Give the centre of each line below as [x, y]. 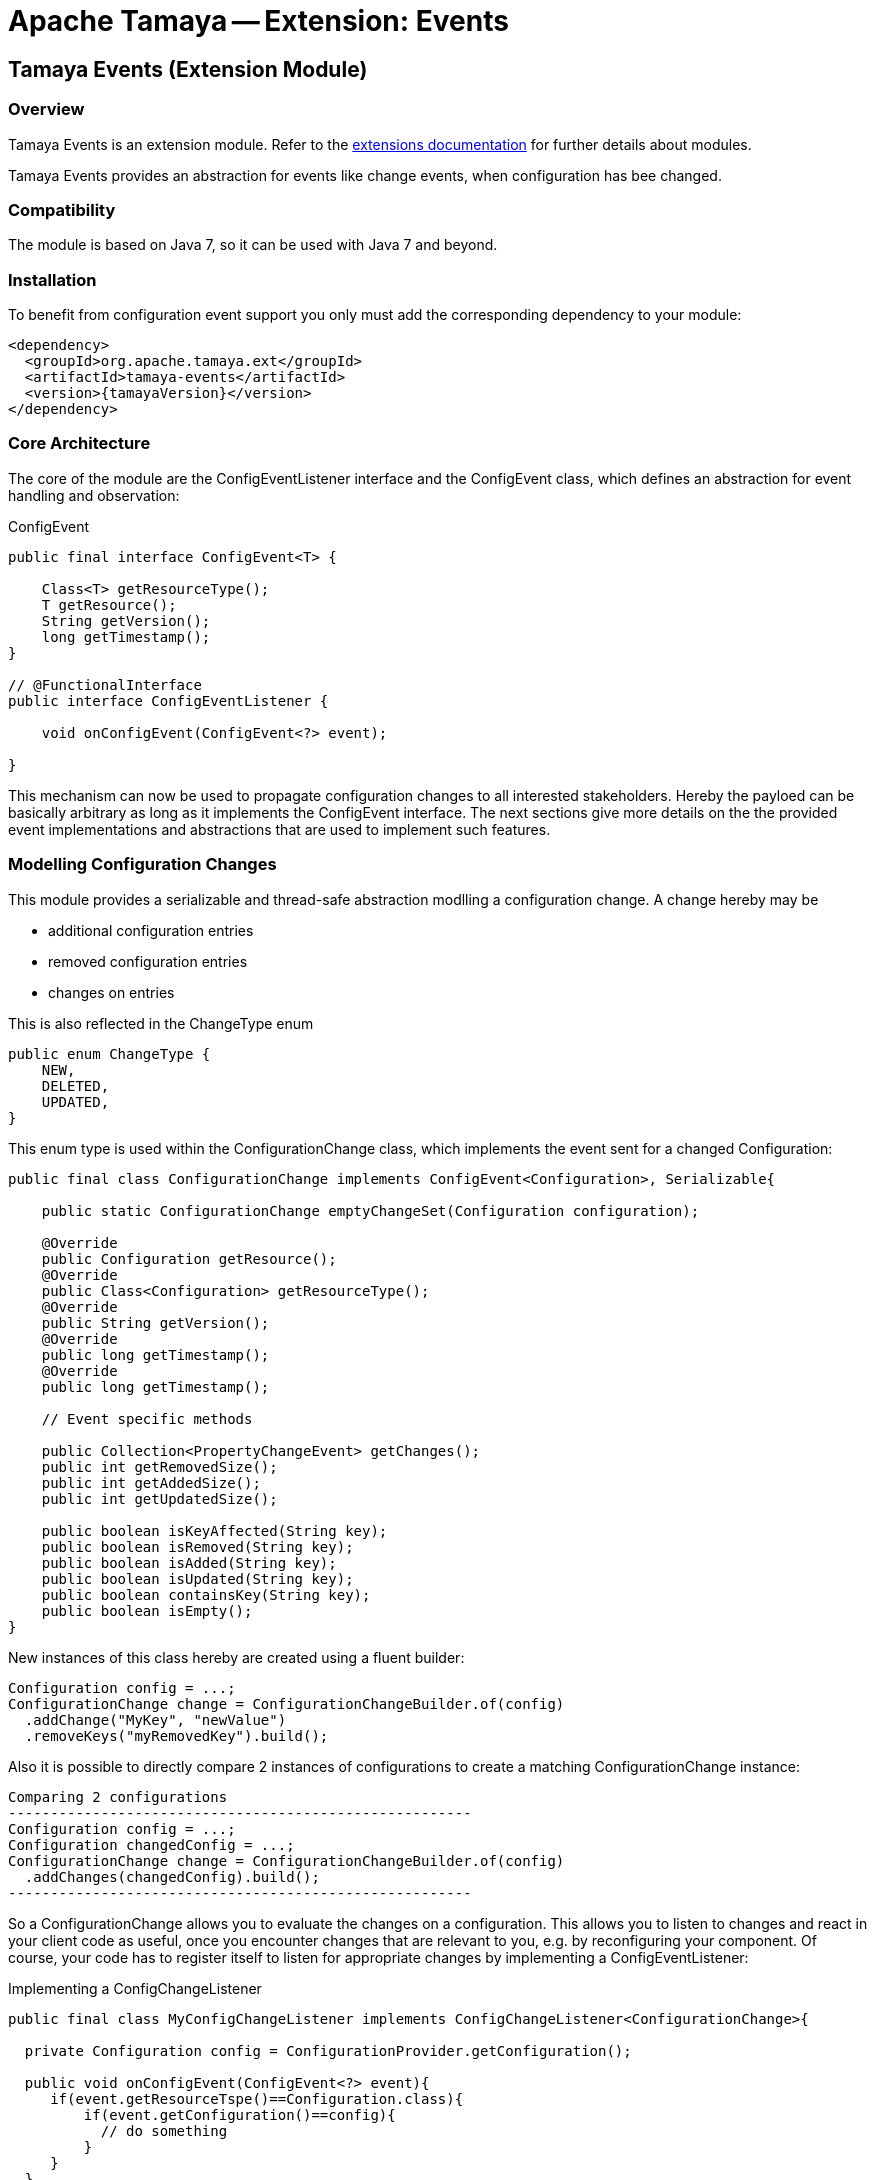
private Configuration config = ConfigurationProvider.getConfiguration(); [328, 2050]
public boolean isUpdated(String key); [197, 1578]
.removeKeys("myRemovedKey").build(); [176, 1735]
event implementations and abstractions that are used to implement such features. [279, 829]
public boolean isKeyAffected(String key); [214, 1530]
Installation [52, 279]
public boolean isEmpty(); [147, 1610]
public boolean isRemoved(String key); [197, 1546]
